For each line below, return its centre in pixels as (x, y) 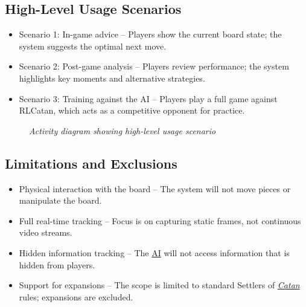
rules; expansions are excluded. (76, 296)
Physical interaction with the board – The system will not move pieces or (155, 188)
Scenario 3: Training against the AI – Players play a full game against (148, 98)
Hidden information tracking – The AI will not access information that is (154, 252)
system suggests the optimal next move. (93, 46)
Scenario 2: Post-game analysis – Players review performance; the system (154, 66)
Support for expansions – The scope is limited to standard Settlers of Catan (159, 285)
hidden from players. (57, 264)
